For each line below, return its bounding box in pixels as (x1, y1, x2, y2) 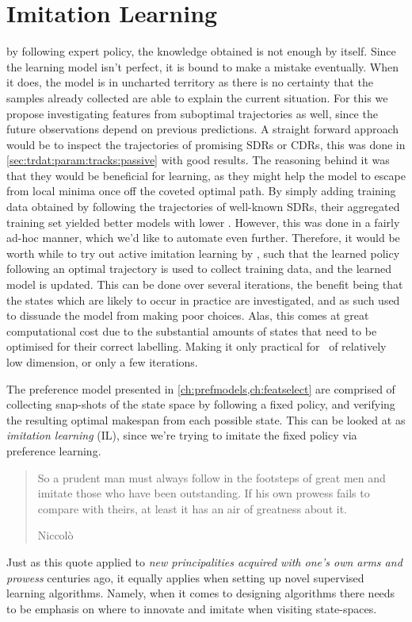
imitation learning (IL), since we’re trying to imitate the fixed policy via (6, 427, 357, 443)
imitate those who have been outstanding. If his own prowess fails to (37, 485, 370, 501)
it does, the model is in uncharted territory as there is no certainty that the (6, 74, 373, 90)
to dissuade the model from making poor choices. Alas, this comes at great (6, 307, 369, 324)
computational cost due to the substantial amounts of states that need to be (6, 322, 377, 339)
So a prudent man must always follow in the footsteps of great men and (37, 469, 386, 486)
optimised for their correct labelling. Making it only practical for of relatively (6, 338, 387, 355)
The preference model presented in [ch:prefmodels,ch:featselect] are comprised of (6, 380, 395, 397)
